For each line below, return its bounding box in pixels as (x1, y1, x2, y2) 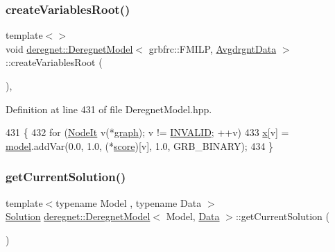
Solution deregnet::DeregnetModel (6, 209, 151, 224)
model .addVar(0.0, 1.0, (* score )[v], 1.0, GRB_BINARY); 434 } (6, 138, 274, 153)
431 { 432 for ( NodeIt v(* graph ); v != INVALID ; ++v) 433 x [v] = (6, 125, 289, 140)
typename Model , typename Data (55, 195, 202, 210)
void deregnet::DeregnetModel (6, 41, 133, 56)
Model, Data (166, 209, 220, 224)
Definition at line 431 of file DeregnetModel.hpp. (6, 101, 212, 116)
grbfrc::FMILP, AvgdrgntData (148, 41, 277, 56)
